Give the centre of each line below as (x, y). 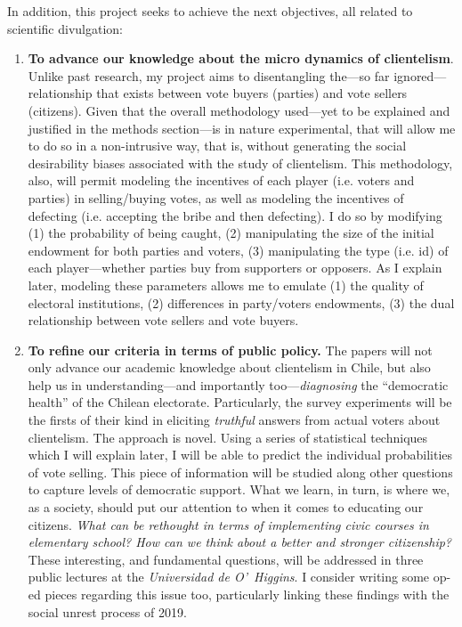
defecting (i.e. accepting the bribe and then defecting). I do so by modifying (235, 215)
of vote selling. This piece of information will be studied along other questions (240, 472)
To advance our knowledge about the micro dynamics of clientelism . (241, 58)
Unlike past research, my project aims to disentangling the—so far (209, 75)
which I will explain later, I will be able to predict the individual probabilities (240, 455)
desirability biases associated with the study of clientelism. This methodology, (240, 163)
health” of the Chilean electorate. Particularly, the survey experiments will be (240, 402)
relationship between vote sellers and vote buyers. (163, 320)
